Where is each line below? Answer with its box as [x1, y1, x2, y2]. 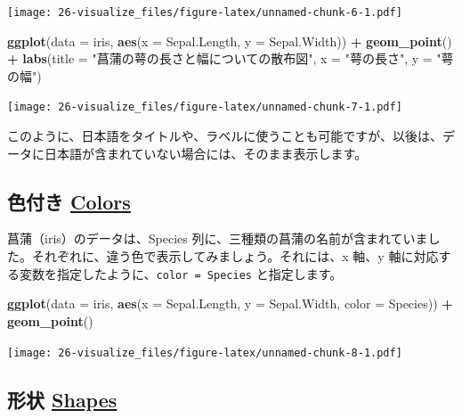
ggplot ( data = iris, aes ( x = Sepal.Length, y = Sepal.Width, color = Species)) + [7, 294, 453, 313]
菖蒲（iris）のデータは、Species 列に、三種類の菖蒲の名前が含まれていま [7, 229, 428, 248]
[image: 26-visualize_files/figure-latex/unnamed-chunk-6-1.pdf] [7, 6, 402, 19]
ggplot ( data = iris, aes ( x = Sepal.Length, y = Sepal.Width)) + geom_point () [7, 31, 452, 50]
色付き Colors [7, 187, 131, 215]
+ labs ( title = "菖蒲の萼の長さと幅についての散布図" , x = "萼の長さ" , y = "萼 [7, 49, 454, 68]
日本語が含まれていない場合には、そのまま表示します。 [44, 143, 368, 162]
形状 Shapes [7, 385, 118, 413]
